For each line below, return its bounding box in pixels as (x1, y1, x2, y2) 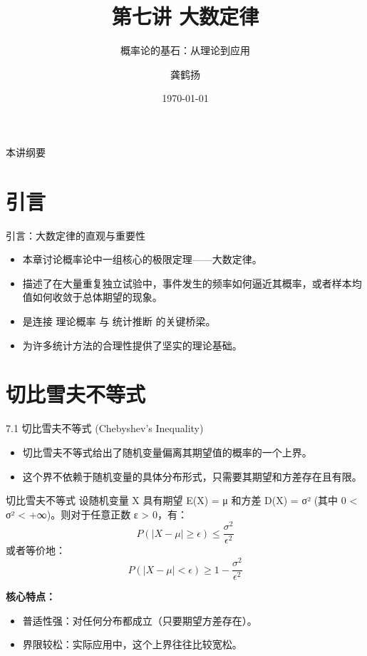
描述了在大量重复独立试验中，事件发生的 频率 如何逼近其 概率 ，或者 (22, 275, 332, 290)
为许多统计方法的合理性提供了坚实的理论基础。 (22, 337, 242, 352)
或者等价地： (6, 543, 66, 558)
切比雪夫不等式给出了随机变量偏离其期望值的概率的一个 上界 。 (22, 444, 312, 459)
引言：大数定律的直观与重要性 (6, 227, 145, 242)
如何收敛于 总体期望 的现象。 (32, 289, 162, 304)
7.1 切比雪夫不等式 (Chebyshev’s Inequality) (6, 421, 204, 436)
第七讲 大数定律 (111, 1, 259, 31)
